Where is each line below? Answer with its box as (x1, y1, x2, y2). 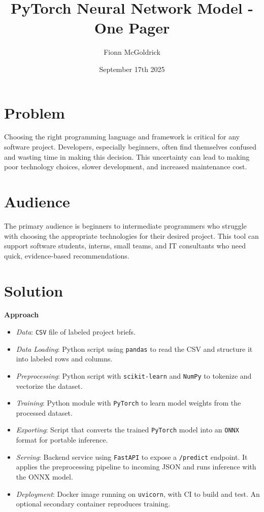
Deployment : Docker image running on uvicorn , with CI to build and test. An (16, 488, 260, 499)
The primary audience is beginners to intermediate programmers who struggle (4, 220, 247, 231)
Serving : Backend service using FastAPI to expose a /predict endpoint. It (16, 451, 248, 462)
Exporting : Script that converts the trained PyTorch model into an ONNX (16, 424, 239, 435)
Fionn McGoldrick (104, 47, 160, 57)
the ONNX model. (16, 471, 73, 482)
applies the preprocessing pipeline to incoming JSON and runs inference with (16, 461, 256, 472)
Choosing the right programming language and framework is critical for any (4, 131, 240, 142)
